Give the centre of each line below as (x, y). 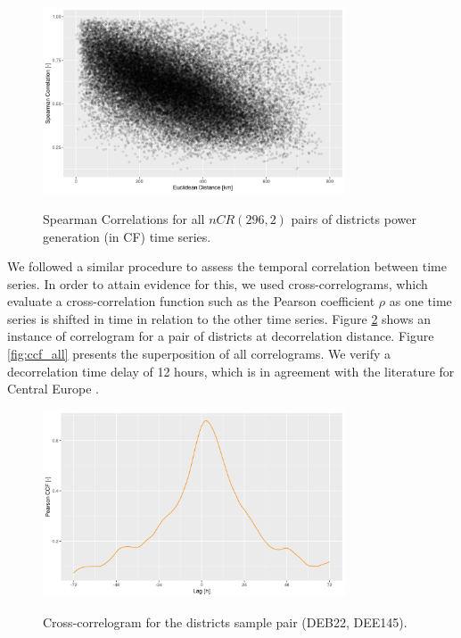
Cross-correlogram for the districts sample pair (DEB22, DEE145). (225, 621)
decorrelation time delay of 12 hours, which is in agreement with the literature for (231, 371)
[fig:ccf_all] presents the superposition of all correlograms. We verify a (199, 354)
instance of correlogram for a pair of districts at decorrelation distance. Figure (221, 336)
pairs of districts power (354, 218)
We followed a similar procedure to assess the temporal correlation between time (227, 266)
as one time (420, 301)
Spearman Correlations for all (124, 218)
